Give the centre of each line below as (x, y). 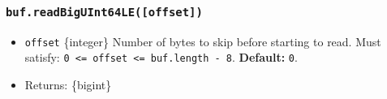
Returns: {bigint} (68, 85)
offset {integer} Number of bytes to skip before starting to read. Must (203, 41)
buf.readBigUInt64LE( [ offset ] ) (104, 12)
